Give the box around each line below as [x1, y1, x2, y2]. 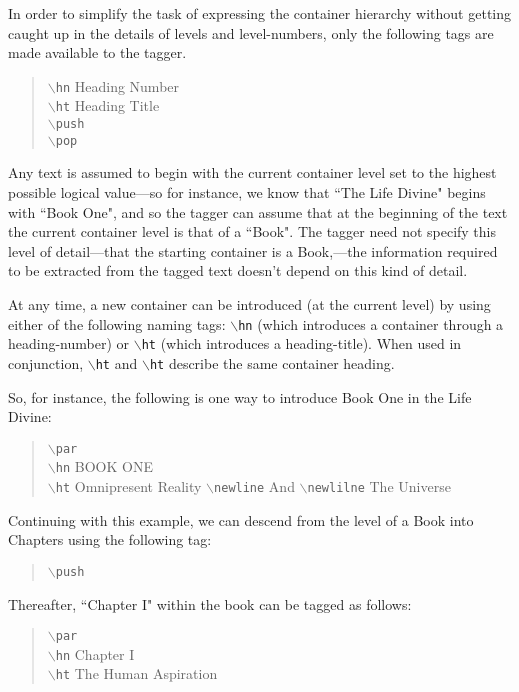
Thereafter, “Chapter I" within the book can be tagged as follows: [8, 593, 412, 614]
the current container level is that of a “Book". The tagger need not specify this [8, 221, 497, 242]
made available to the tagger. [8, 42, 187, 63]
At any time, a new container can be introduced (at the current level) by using [8, 293, 491, 314]
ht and [95, 352, 138, 373]
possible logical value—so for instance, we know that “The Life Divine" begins [8, 182, 486, 202]
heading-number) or [8, 333, 130, 354]
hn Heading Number [55, 75, 180, 96]
